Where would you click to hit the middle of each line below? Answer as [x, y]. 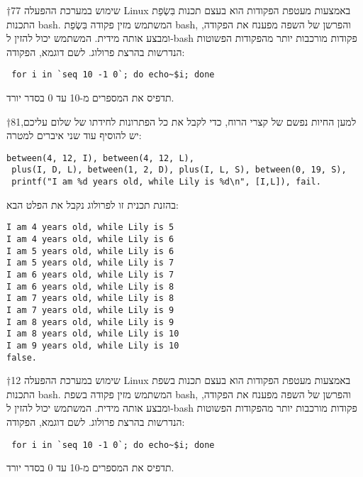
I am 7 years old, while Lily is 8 [90, 298]
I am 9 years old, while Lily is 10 [93, 345]
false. [22, 357]
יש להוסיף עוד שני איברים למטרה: [74, 135]
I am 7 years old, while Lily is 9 [90, 310]
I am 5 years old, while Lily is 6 [90, 251]
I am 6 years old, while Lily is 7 [90, 275]
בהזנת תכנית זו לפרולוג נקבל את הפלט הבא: [93, 204]
